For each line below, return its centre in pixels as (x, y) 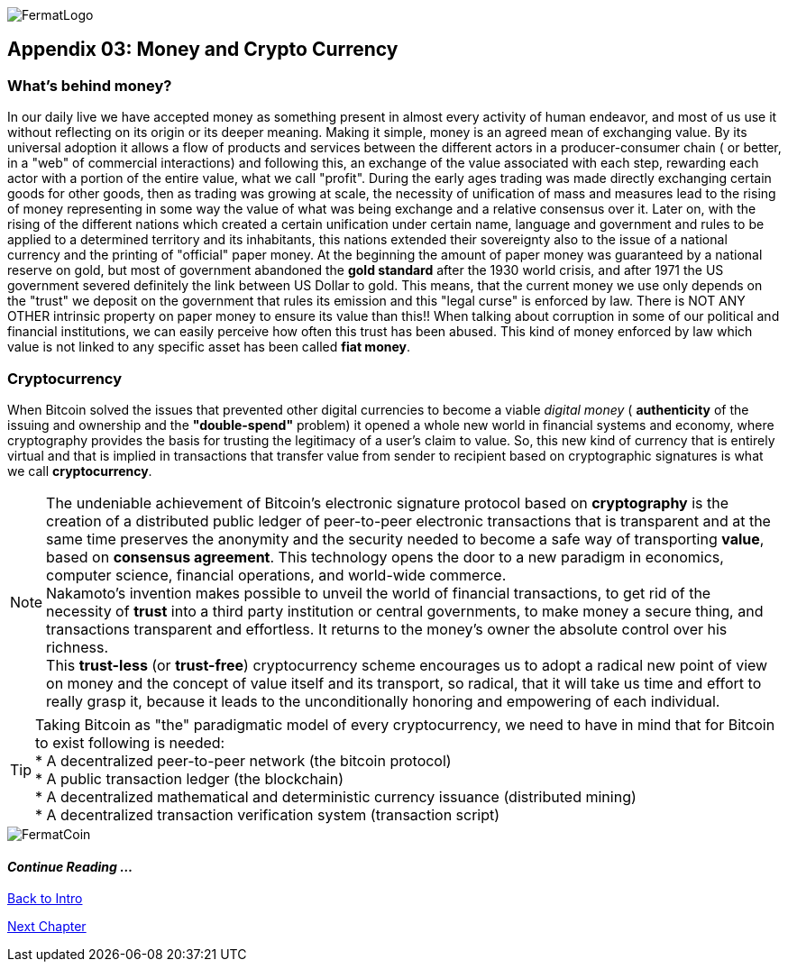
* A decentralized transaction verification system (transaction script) (268, 814)
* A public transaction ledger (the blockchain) (190, 778)
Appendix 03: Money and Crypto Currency (203, 50)
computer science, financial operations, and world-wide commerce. (276, 575)
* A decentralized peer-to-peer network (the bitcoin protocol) (243, 760)
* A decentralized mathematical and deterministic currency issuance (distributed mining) (336, 796)
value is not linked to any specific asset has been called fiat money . (209, 347)
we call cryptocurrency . (80, 471)
